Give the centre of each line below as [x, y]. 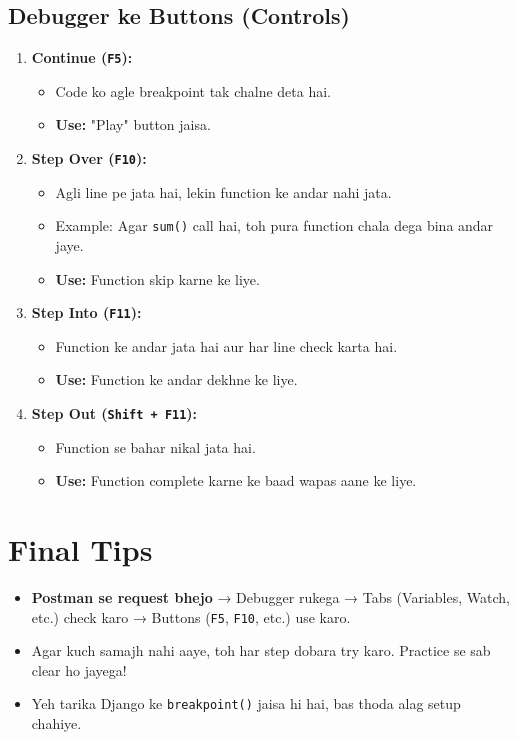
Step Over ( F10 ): [89, 158]
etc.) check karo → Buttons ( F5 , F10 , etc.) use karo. [191, 616]
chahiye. [56, 723]
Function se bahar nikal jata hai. [155, 446]
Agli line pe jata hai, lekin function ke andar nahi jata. [223, 191]
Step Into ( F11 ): [86, 312]
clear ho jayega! [79, 669]
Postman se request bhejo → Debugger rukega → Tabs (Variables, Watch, [270, 596]
